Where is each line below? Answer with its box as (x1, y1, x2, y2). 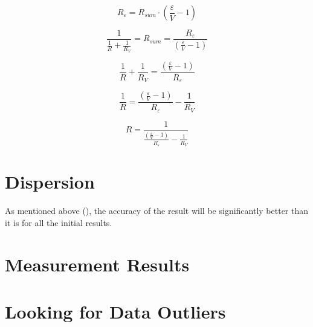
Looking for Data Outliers (5, 299, 226, 323)
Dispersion (5, 169, 95, 194)
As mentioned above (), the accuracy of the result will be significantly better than (5, 204, 309, 217)
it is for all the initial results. (5, 216, 112, 228)
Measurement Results (5, 251, 190, 276)
